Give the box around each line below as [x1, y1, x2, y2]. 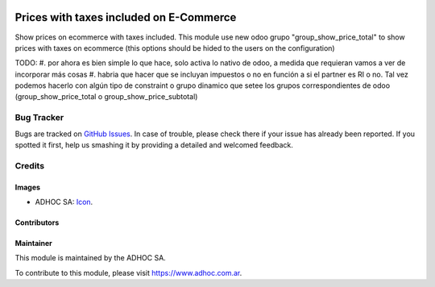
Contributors [14, 218, 60, 227]
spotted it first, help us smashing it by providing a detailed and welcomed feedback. [14, 140, 293, 149]
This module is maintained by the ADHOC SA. [14, 253, 167, 263]
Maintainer [14, 238, 52, 247]
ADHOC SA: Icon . [35, 197, 93, 206]
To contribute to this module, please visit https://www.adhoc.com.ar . [14, 268, 242, 277]
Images [14, 182, 40, 192]
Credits [14, 160, 44, 171]
